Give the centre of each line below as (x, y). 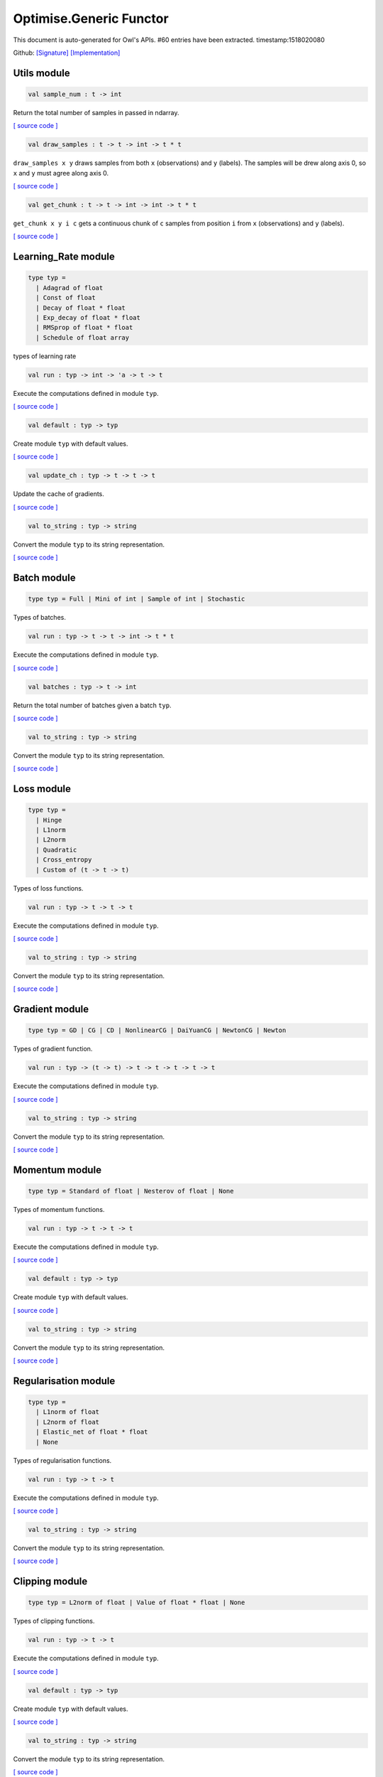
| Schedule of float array (83, 337)
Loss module (42, 789)
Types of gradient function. (53, 1049)
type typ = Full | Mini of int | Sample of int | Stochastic (137, 599)
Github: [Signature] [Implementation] (67, 53)
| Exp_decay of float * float (88, 317)
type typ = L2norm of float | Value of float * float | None (137, 1602)
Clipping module (50, 1582)
